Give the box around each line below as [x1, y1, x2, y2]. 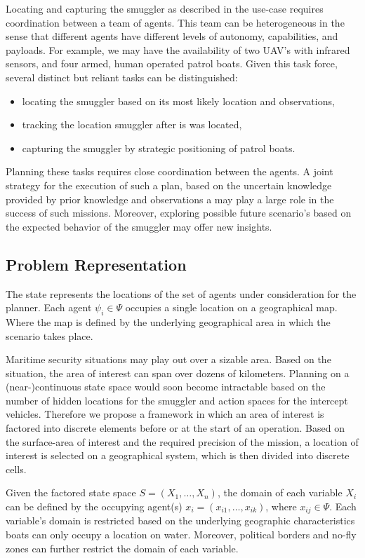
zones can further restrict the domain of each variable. [6, 540, 239, 555]
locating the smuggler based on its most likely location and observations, [22, 93, 335, 108]
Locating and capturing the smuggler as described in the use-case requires [6, 1, 324, 15]
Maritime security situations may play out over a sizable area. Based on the [6, 352, 331, 367]
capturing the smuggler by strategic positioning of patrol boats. [22, 140, 296, 155]
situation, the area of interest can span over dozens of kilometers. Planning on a [6, 365, 350, 380]
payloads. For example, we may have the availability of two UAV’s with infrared [6, 42, 350, 57]
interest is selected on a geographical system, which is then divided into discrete [6, 448, 350, 463]
